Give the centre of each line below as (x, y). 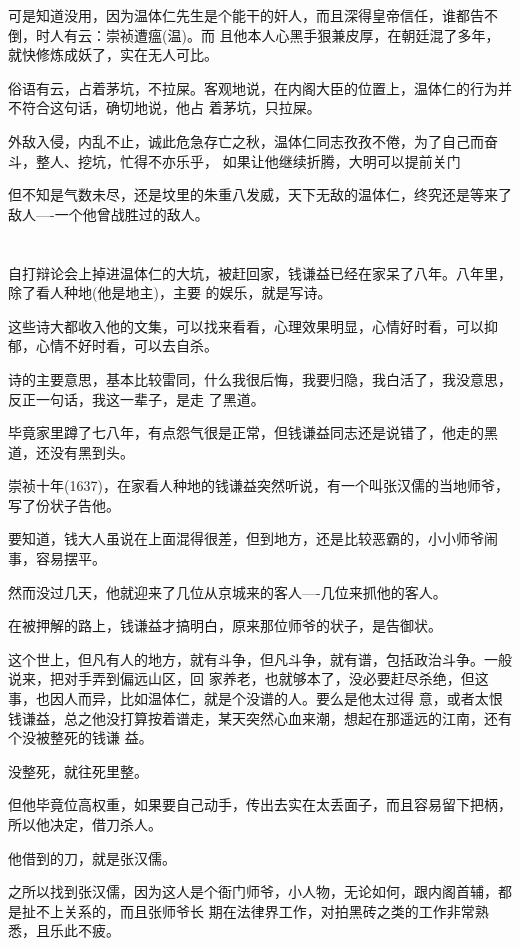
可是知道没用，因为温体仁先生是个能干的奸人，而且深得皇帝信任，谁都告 (246, 15)
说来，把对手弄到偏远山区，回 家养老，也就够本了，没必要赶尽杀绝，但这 (248, 678)
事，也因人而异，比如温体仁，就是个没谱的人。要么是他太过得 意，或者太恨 (255, 698)
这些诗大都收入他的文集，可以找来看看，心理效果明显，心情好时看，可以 (246, 325)
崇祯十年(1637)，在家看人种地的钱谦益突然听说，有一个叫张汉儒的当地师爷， (258, 485)
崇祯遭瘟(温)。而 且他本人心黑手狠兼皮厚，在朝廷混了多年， (302, 34)
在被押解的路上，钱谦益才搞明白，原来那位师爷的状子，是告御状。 (225, 625)
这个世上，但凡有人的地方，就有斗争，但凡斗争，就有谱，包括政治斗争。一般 (260, 658)
